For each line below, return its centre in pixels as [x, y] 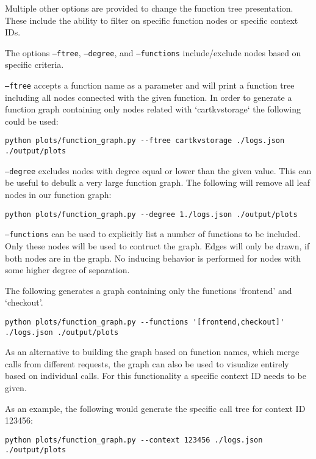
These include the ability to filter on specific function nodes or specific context [152, 20]
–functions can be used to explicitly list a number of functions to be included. [153, 234]
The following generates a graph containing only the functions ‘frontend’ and [149, 290]
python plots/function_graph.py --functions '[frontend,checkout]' [145, 322]
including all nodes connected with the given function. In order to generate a [149, 97]
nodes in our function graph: [58, 195]
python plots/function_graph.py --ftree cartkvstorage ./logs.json [145, 141]
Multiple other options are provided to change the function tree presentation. [149, 8]
